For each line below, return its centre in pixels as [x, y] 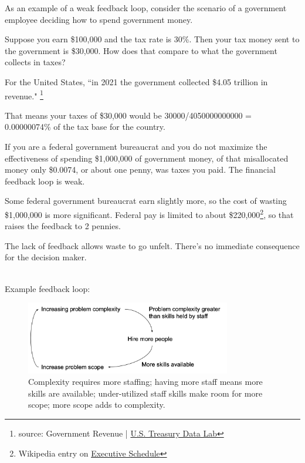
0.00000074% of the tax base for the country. [85, 127]
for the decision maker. [46, 257]
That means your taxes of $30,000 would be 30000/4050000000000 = [128, 115]
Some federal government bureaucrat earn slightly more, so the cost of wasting [146, 201]
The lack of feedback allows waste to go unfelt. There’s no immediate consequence [152, 245]
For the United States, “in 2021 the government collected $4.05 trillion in [136, 81]
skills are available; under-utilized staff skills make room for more [145, 393]
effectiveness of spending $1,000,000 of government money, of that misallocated [147, 158]
